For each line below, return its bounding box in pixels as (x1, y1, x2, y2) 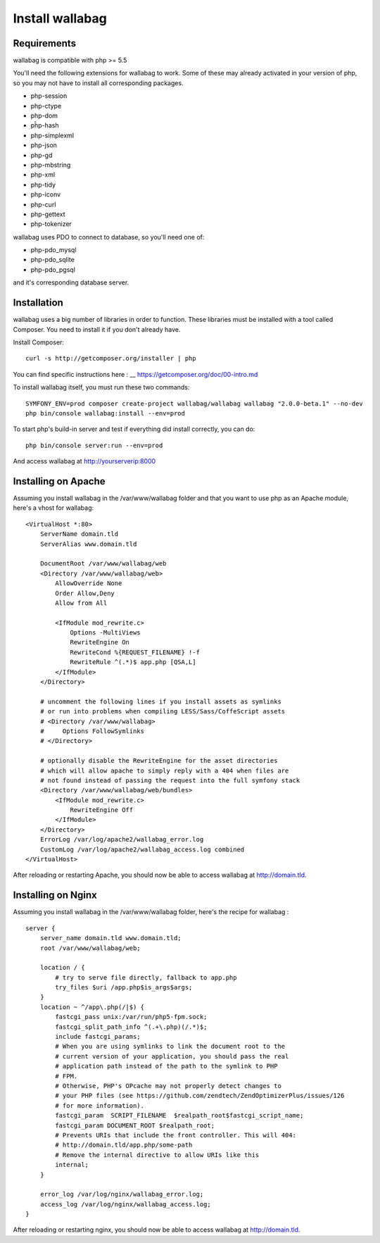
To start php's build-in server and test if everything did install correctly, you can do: (13, 425, 255, 433)
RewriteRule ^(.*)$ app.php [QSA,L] (70, 658, 196, 666)
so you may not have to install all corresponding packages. (13, 78, 184, 87)
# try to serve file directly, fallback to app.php (55, 973, 237, 982)
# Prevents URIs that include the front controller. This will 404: (55, 1131, 297, 1139)
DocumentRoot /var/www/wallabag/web (39, 560, 167, 568)
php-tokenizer (30, 220, 72, 228)
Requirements (13, 37, 77, 49)
